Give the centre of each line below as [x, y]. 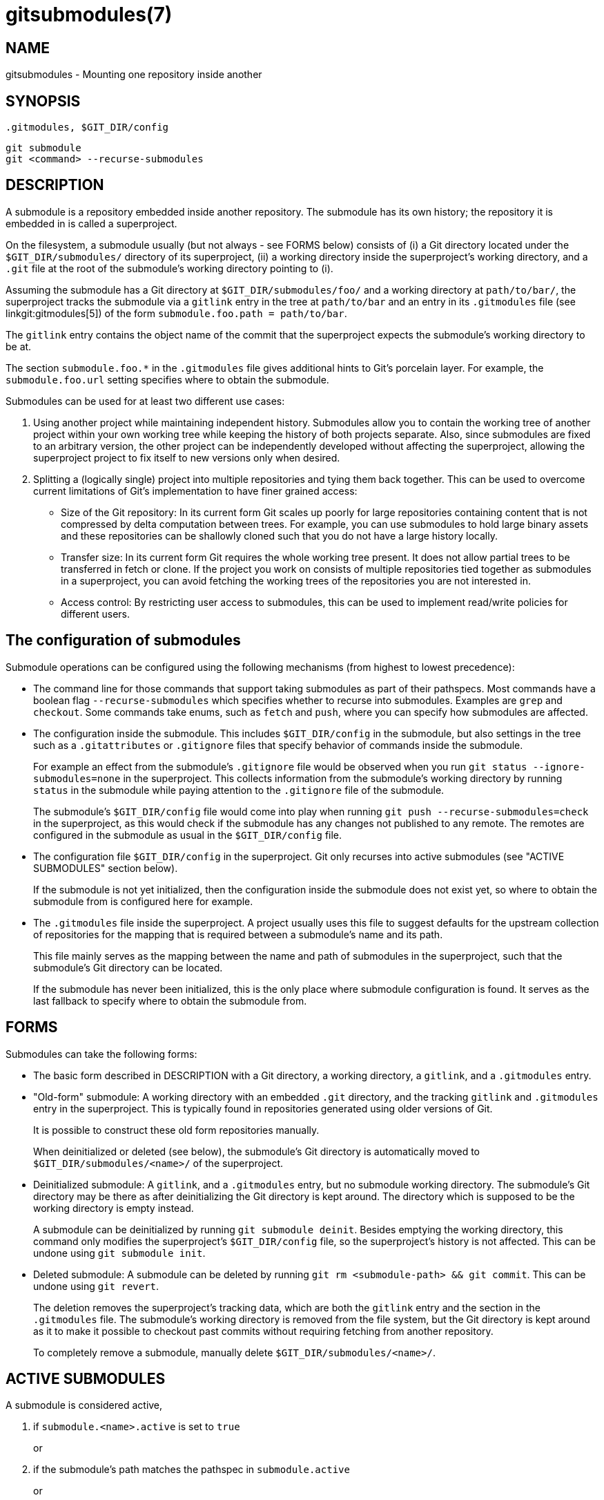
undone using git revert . [96, 1286]
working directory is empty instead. [114, 1208]
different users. [96, 614]
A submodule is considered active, [84, 1405]
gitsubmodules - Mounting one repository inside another [134, 75]
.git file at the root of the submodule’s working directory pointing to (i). [169, 268]
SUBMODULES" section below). [106, 868]
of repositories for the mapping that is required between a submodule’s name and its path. [238, 934]
